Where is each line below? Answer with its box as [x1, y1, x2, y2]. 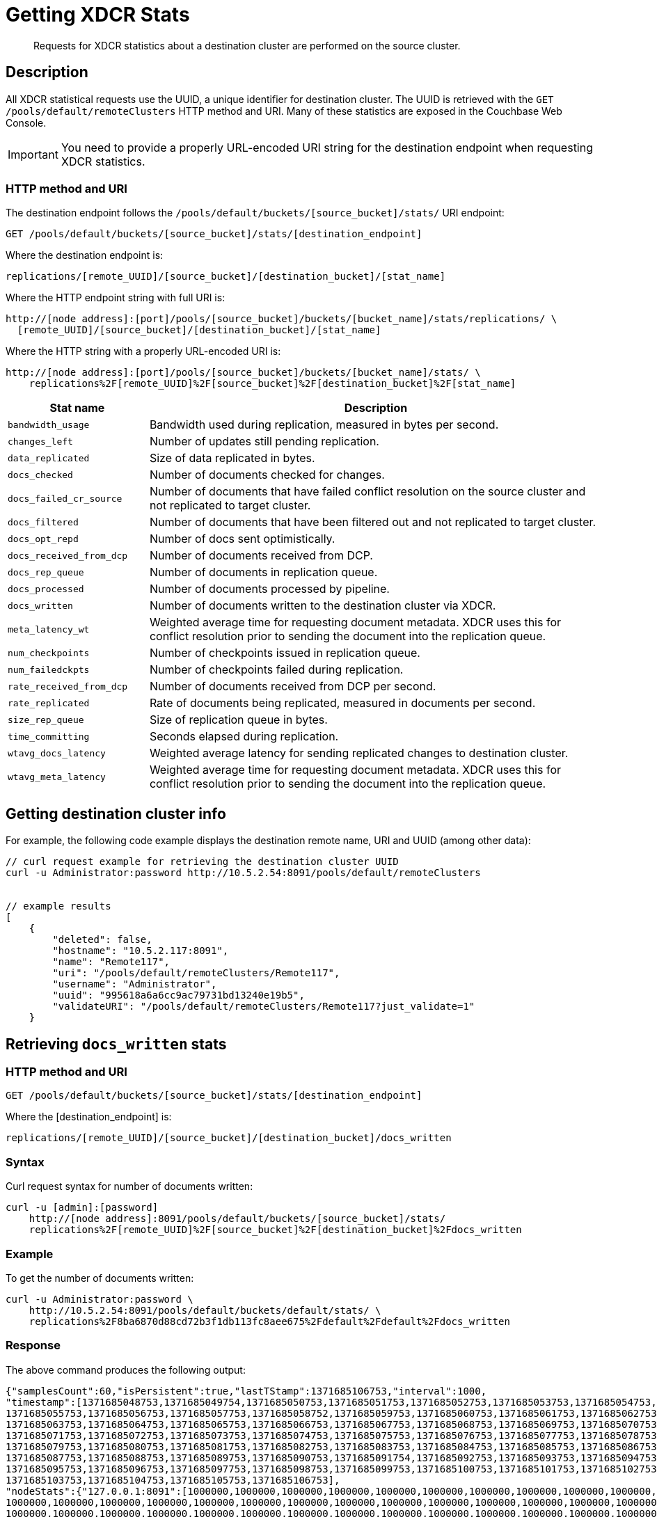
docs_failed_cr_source [8, 493, 122, 504]
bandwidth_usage [8, 419, 90, 430]
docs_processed [8, 583, 84, 594]
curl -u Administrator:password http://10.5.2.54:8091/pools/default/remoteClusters [6, 867, 481, 879]
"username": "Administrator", [52, 978, 217, 990]
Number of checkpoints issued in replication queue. [149, 646, 420, 660]
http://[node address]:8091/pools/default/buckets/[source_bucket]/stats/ [29, 1213, 446, 1225]
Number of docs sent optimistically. [149, 532, 335, 546]
